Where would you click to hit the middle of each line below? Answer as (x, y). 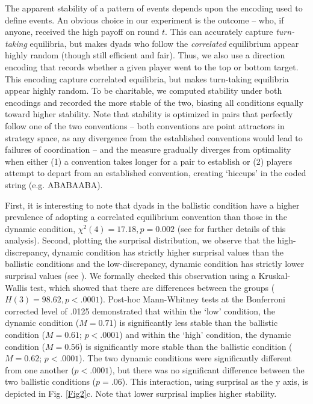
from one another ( (40, 369)
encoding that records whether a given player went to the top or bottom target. (152, 66)
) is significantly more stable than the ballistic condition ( (186, 346)
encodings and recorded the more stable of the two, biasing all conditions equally (154, 102)
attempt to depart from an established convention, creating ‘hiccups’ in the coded (156, 173)
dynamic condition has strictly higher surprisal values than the (168, 252)
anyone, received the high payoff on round (82, 32)
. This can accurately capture (219, 32)
